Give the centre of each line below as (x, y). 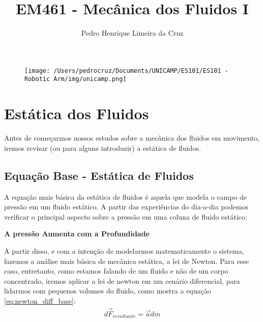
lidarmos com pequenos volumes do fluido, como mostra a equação (108, 291)
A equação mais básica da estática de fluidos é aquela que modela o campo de (126, 196)
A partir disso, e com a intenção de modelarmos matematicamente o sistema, (124, 250)
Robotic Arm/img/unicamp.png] (76, 79)
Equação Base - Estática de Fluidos (99, 175)
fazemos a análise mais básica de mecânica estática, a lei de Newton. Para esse (126, 261)
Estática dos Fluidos (77, 113)
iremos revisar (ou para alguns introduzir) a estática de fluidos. (103, 147)
